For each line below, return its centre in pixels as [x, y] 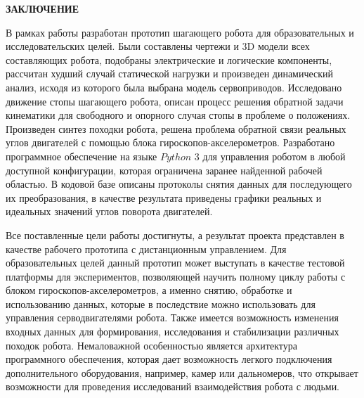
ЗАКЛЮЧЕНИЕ [43, 8]
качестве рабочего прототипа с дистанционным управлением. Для [146, 249]
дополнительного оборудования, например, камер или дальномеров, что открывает [182, 372]
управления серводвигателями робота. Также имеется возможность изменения [172, 317]
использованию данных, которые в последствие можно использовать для [161, 303]
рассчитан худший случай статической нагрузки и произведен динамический [170, 73]
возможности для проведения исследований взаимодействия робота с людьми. [173, 386]
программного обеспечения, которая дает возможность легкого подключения [169, 359]
